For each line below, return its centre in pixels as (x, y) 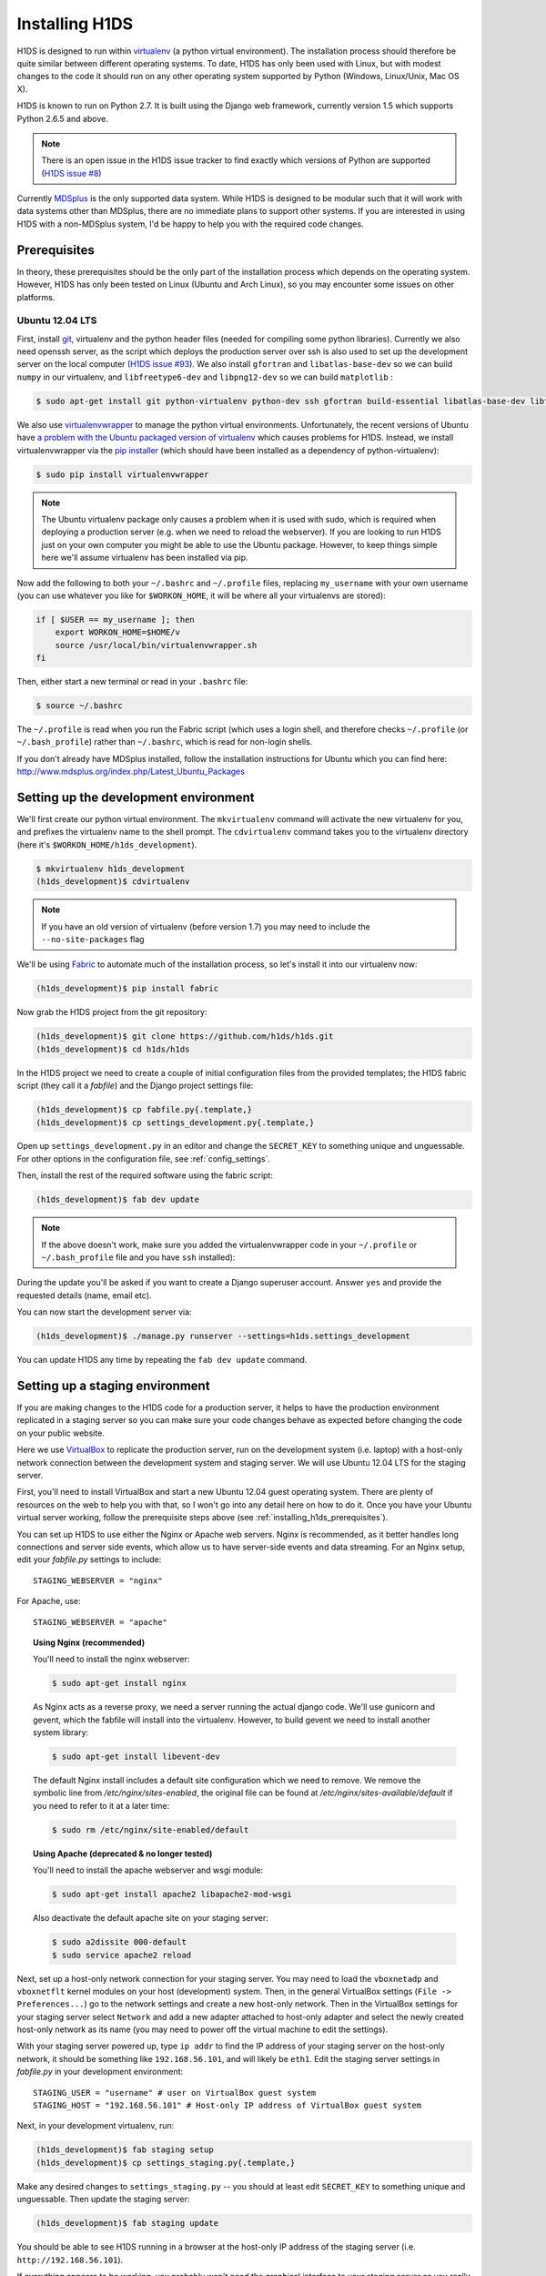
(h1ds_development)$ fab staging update (127, 2223)
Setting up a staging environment (113, 1385)
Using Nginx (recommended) (89, 1642)
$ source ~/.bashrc (79, 706)
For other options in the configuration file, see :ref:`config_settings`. (144, 1158)
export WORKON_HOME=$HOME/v (118, 632)
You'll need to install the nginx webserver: (111, 1659)
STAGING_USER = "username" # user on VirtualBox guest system (175, 2093)
